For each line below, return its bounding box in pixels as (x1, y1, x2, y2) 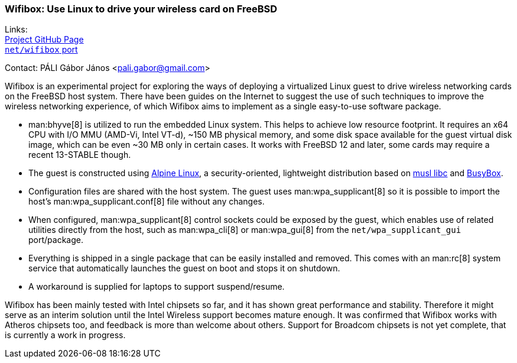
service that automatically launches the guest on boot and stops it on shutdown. (28, 263, 340, 274)
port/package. (28, 235, 83, 245)
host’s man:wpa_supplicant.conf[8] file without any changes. (28, 196, 265, 207)
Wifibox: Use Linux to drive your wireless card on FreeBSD (5, 3, 278, 15)
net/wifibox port (5, 44, 78, 55)
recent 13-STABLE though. (28, 150, 131, 160)
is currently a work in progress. (5, 330, 126, 341)
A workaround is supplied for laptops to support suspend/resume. (28, 281, 285, 292)
